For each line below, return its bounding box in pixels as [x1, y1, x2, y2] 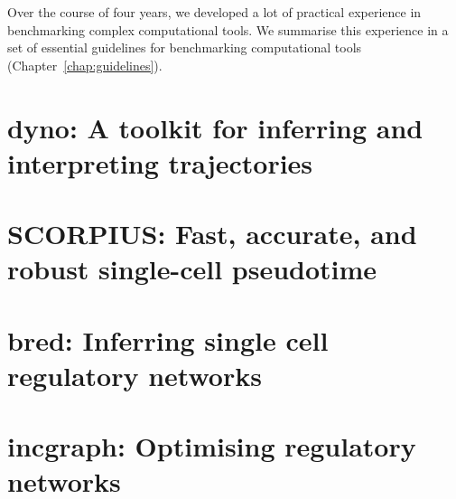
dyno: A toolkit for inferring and [7, 108, 423, 146]
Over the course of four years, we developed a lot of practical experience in [7, 3, 422, 21]
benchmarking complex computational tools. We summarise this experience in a [7, 20, 449, 39]
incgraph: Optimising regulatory [7, 428, 416, 465]
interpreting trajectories [7, 144, 313, 181]
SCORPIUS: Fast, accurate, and [7, 215, 417, 252]
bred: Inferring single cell [7, 321, 329, 358]
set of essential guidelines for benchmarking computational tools [7, 38, 362, 57]
